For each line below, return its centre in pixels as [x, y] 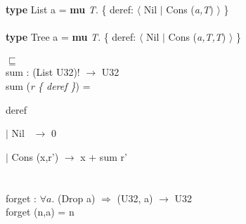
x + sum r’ [104, 156]
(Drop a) [76, 198]
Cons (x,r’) [35, 156]
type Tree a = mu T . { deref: [71, 37]
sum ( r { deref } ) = [48, 85]
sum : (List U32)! [43, 72]
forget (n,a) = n [40, 212]
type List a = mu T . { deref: [70, 9]
